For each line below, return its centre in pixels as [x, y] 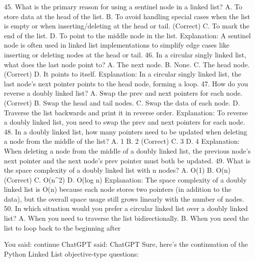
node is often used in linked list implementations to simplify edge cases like [117, 45]
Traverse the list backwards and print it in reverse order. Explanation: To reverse [126, 112]
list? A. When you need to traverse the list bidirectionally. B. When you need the [127, 218]
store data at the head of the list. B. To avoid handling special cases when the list [127, 16]
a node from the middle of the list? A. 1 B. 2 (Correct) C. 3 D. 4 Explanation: [122, 141]
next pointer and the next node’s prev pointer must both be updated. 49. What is [127, 160]
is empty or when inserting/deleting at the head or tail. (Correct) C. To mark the [127, 26]
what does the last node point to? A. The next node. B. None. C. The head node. [127, 64]
